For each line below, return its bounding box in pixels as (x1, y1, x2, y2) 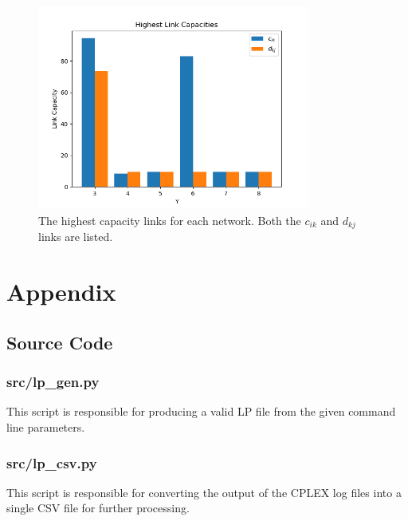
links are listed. (38, 228, 113, 245)
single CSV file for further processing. (6, 499, 190, 516)
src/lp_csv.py (6, 452, 97, 472)
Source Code (6, 330, 113, 354)
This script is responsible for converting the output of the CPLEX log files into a (6, 484, 402, 500)
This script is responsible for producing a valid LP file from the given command (6, 403, 396, 420)
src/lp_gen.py (6, 372, 100, 392)
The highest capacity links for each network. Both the (38, 211, 301, 228)
